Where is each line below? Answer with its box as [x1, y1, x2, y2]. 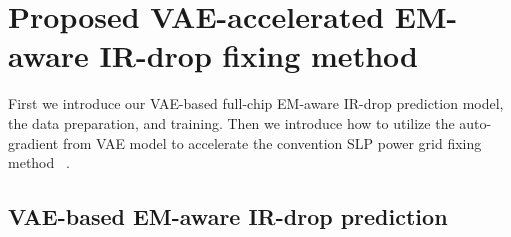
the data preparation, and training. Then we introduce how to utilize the [8, 112, 455, 133]
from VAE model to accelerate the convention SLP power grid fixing [62, 132, 482, 153]
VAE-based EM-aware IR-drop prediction [8, 201, 448, 232]
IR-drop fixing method [99, 35, 418, 76]
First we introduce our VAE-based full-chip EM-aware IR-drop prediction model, [8, 93, 504, 114]
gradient [8, 132, 59, 153]
